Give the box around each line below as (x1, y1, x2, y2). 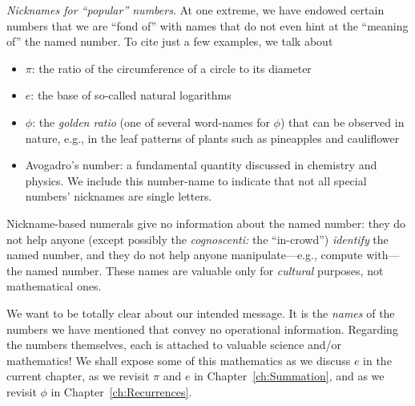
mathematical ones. (6, 278, 102, 294)
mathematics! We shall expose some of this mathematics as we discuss (6, 351, 351, 368)
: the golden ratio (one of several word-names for (32, 113, 270, 130)
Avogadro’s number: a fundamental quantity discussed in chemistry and (25, 156, 377, 173)
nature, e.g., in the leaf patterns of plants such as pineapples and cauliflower (25, 129, 400, 146)
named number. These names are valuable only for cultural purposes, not (26, 262, 384, 278)
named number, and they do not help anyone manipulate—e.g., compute (6, 246, 363, 263)
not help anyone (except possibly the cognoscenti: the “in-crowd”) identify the (6, 230, 389, 247)
